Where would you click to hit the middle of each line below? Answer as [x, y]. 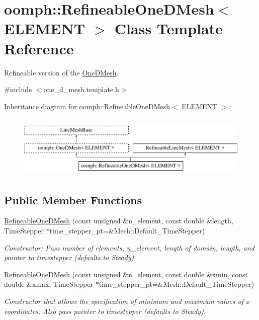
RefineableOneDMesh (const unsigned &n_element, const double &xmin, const [126, 274]
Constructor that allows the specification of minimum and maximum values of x [127, 301]
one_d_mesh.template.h [81, 89]
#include [18, 89]
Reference [39, 48]
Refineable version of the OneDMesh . [61, 72]
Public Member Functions [73, 199]
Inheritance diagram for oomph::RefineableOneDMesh [87, 106]
